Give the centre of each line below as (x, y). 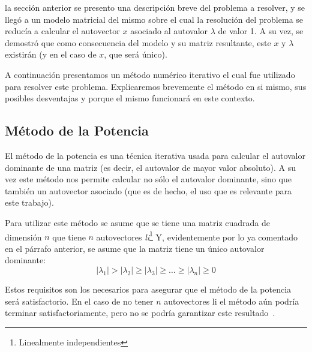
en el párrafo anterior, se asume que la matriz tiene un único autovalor (135, 248)
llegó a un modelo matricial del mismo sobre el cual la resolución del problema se (154, 19)
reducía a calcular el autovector (62, 31)
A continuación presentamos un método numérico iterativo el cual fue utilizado (150, 74)
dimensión (23, 237)
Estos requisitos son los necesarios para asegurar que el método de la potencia (148, 289)
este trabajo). (29, 202)
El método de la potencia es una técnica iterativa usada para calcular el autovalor (155, 155)
